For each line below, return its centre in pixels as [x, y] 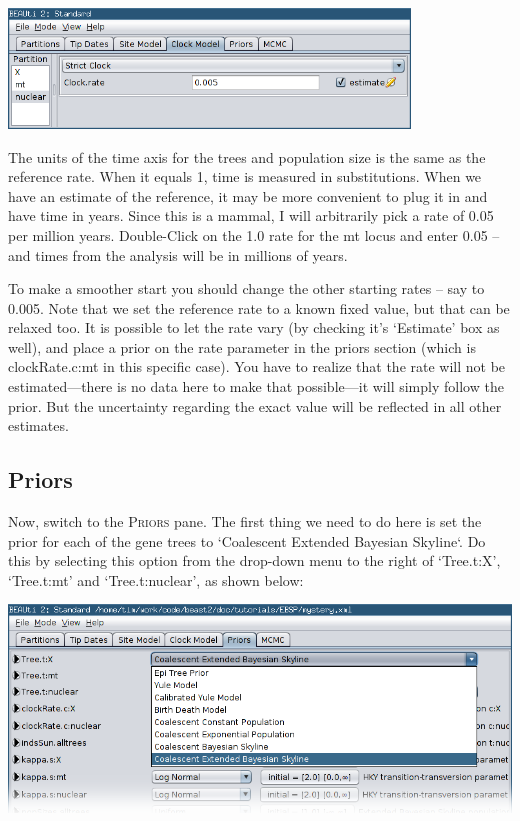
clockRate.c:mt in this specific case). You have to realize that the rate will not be [257, 366]
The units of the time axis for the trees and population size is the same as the [247, 156]
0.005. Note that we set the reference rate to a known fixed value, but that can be [259, 307]
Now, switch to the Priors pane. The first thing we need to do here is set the [245, 521]
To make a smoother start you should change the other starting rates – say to [246, 288]
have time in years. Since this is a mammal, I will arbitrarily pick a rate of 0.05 [251, 215]
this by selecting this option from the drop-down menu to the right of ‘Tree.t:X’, [254, 560]
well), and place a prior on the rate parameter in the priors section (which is [242, 346]
